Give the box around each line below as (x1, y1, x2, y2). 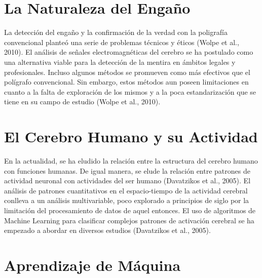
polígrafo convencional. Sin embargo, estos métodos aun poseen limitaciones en (4, 76, 249, 87)
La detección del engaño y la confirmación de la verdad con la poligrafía (4, 27, 228, 37)
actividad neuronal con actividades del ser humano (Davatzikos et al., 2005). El (4, 175, 251, 186)
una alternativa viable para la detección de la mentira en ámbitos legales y (4, 56, 236, 67)
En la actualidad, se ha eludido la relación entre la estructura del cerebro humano (4, 155, 258, 166)
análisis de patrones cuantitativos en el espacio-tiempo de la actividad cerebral (4, 185, 248, 195)
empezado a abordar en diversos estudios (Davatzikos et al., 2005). (4, 225, 211, 235)
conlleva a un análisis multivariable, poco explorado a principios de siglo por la (4, 195, 249, 206)
